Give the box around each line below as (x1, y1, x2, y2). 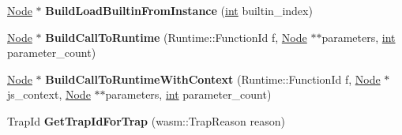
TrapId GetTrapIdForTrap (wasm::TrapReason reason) (7, 112, 286, 129)
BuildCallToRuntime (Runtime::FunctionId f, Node (45, 28, 307, 45)
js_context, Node (7, 86, 91, 103)
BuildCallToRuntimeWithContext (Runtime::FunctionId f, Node (45, 70, 381, 87)
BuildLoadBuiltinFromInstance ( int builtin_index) (45, 2, 313, 18)
